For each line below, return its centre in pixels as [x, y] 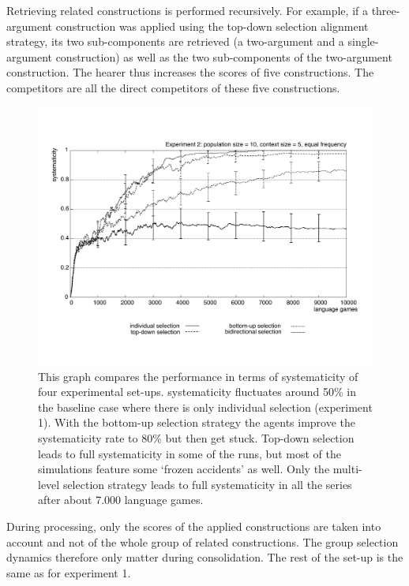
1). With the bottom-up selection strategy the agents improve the [197, 422]
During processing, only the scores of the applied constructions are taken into [194, 526]
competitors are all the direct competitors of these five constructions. [173, 87]
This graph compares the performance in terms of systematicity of [198, 376]
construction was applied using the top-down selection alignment [212, 26]
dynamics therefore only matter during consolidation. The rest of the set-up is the [205, 557]
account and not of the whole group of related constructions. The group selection [203, 541]
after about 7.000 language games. [121, 500]
